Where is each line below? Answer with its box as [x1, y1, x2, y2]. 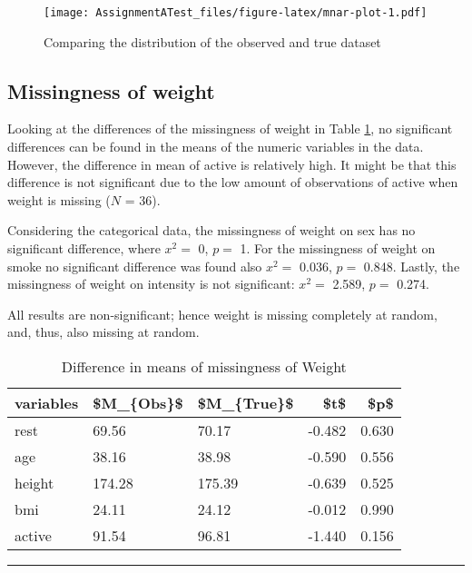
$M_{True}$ [197, 391, 294, 413]
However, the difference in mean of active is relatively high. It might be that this [7, 154, 457, 173]
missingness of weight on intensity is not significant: [7, 274, 295, 293]
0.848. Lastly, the [363, 256, 460, 275]
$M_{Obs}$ [93, 391, 183, 413]
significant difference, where [7, 239, 161, 258]
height [15, 471, 54, 493]
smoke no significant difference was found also [7, 256, 262, 275]
